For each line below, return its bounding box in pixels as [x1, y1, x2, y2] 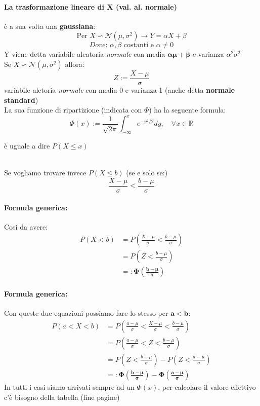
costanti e [123, 42, 154, 49]
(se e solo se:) [126, 167, 168, 178]
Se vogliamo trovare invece [4, 167, 86, 178]
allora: [65, 58, 84, 69]
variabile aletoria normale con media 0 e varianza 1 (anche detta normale [4, 85, 235, 95]
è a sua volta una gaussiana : [4, 20, 96, 31]
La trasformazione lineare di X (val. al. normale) [4, 1, 177, 12]
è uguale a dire [4, 140, 50, 151]
